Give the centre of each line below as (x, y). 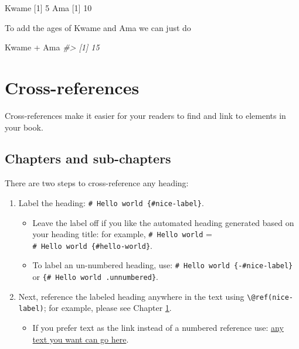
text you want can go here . (81, 339)
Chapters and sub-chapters (88, 158)
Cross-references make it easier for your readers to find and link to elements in (145, 115)
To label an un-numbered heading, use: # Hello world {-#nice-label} (163, 265)
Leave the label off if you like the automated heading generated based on (163, 222)
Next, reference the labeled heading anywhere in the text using (131, 296)
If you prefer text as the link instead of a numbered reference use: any (158, 328)
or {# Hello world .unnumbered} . (95, 277)
